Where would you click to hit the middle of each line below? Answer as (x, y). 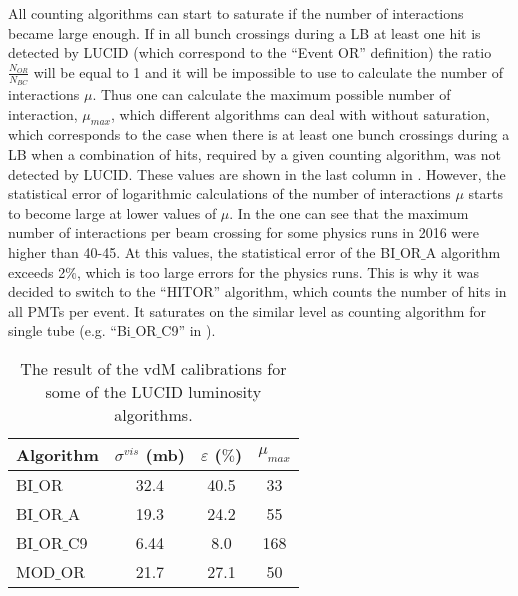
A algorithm (463, 251)
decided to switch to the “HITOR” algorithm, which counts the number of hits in (257, 291)
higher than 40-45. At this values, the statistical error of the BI (202, 251)
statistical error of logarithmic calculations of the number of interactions (229, 193)
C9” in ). (188, 330)
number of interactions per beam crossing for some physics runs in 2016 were (243, 232)
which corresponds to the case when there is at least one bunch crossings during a (259, 134)
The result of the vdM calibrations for (153, 368)
